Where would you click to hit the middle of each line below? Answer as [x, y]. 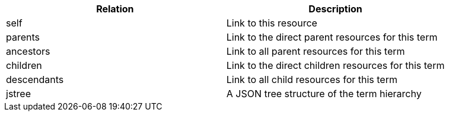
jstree [18, 94]
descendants [35, 79]
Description [335, 9]
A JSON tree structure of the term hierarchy [324, 94]
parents [23, 37]
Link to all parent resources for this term [316, 51]
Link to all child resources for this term [312, 79]
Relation [115, 9]
